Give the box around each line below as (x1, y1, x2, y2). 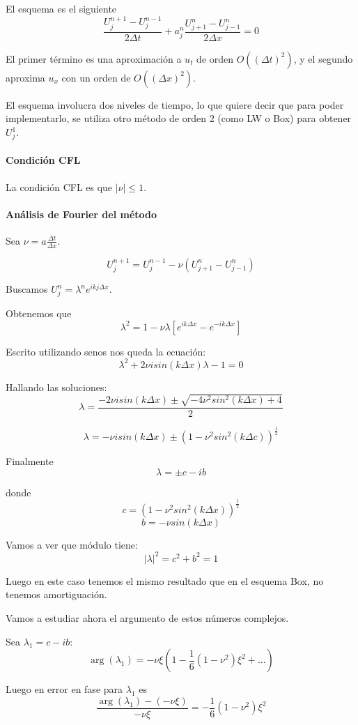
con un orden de (61, 70, 131, 84)
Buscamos (6, 282, 48, 296)
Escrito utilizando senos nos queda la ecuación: (6, 344, 206, 358)
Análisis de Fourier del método (6, 206, 157, 221)
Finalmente (6, 454, 54, 468)
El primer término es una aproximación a (6, 51, 182, 66)
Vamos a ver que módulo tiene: (6, 537, 138, 551)
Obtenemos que (6, 305, 72, 320)
